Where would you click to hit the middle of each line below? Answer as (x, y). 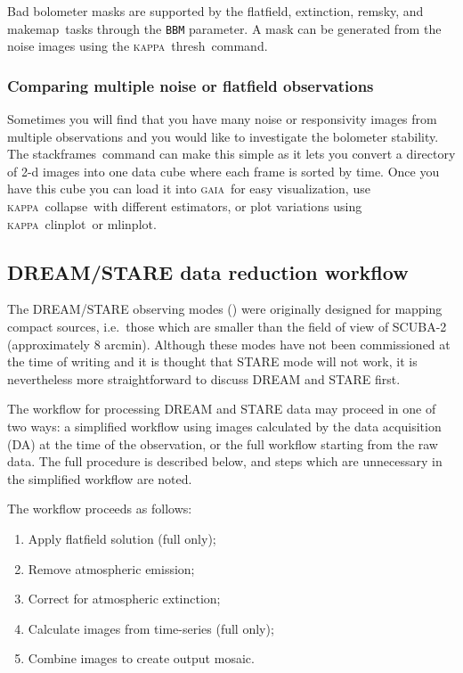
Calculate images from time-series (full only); (151, 628)
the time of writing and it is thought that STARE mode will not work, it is (212, 361)
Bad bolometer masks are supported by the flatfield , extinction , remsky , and (215, 11)
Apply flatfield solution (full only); (122, 538)
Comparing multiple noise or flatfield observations (191, 85)
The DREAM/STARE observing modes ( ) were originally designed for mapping (225, 309)
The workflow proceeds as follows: (100, 509)
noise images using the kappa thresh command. (138, 46)
